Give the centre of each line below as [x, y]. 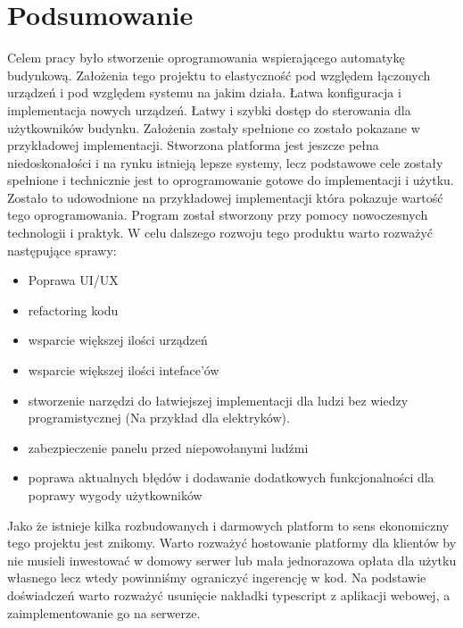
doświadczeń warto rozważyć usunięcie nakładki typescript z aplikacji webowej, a [229, 595]
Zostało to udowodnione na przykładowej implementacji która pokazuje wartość [225, 197]
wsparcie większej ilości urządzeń [118, 340]
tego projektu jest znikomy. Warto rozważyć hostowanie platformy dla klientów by [232, 543]
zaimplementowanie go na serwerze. [104, 612]
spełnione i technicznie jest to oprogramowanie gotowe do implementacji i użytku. [231, 180]
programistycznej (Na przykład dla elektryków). [159, 418]
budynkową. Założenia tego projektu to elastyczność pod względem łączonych [219, 75]
